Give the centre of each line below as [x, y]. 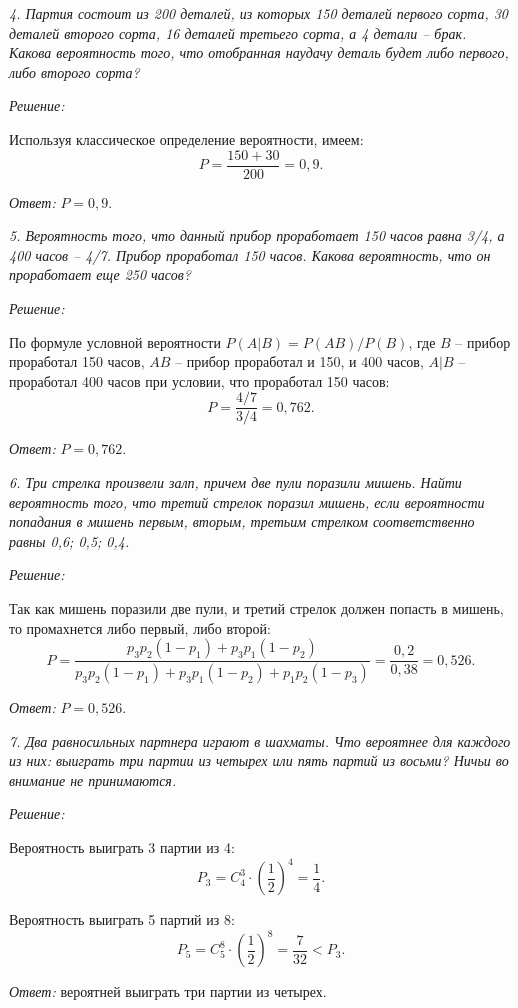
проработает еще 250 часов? [100, 274]
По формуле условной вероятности [115, 341]
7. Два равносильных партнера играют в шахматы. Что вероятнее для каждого [260, 740]
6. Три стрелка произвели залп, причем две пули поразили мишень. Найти [235, 482]
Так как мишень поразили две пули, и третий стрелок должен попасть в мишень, [256, 608]
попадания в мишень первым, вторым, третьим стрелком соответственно [242, 521]
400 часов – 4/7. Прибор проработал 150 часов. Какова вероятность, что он [250, 254]
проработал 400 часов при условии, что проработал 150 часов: [199, 380]
